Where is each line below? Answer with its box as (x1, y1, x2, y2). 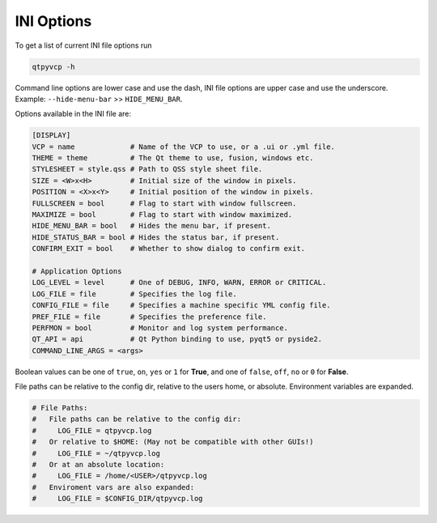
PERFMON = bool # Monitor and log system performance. (32, 323, 289, 332)
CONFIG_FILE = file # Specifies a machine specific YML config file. (32, 300, 331, 310)
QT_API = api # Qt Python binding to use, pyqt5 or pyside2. (32, 334, 323, 344)
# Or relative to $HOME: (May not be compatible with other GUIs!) (32, 437, 314, 447)
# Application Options (32, 266, 122, 275)
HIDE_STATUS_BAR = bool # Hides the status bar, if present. (32, 232, 280, 242)
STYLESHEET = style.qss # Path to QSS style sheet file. (32, 164, 263, 174)
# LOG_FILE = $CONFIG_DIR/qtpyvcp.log (32, 494, 203, 504)
